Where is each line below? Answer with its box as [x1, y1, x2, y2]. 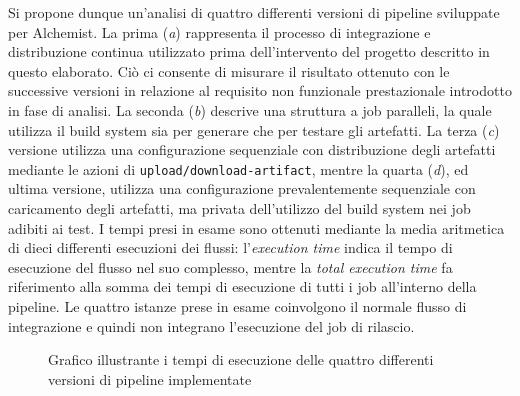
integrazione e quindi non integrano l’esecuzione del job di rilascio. [8, 315, 415, 336]
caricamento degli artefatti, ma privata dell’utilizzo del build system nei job [8, 198, 471, 218]
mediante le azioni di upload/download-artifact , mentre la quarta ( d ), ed [8, 158, 469, 179]
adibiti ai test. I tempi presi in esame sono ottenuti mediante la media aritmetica [8, 217, 505, 238]
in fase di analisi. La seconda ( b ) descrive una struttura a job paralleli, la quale [8, 99, 492, 120]
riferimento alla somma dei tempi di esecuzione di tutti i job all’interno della [8, 276, 477, 297]
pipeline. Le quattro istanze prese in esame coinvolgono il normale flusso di [8, 295, 467, 316]
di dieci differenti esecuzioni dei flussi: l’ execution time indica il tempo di [8, 237, 453, 258]
